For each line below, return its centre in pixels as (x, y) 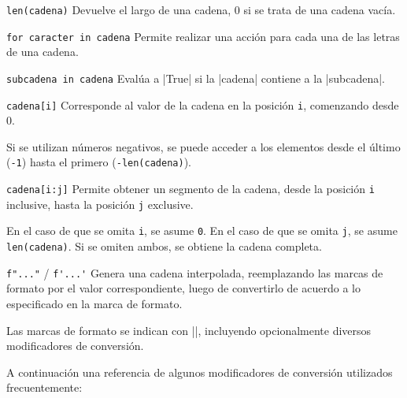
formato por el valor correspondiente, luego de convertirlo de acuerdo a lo (183, 288)
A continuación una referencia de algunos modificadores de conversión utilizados (200, 372)
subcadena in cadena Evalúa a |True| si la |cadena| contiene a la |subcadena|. (196, 78)
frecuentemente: (44, 387)
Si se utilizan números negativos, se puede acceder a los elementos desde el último (203, 146)
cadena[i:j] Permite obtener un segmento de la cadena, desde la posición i (191, 189)
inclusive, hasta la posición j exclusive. (100, 204)
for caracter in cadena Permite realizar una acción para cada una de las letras (203, 36)
